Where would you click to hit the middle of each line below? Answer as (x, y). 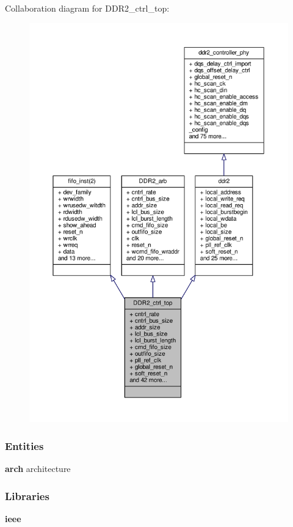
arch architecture (38, 469)
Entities (24, 446)
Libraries (27, 496)
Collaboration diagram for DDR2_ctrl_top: (87, 8)
